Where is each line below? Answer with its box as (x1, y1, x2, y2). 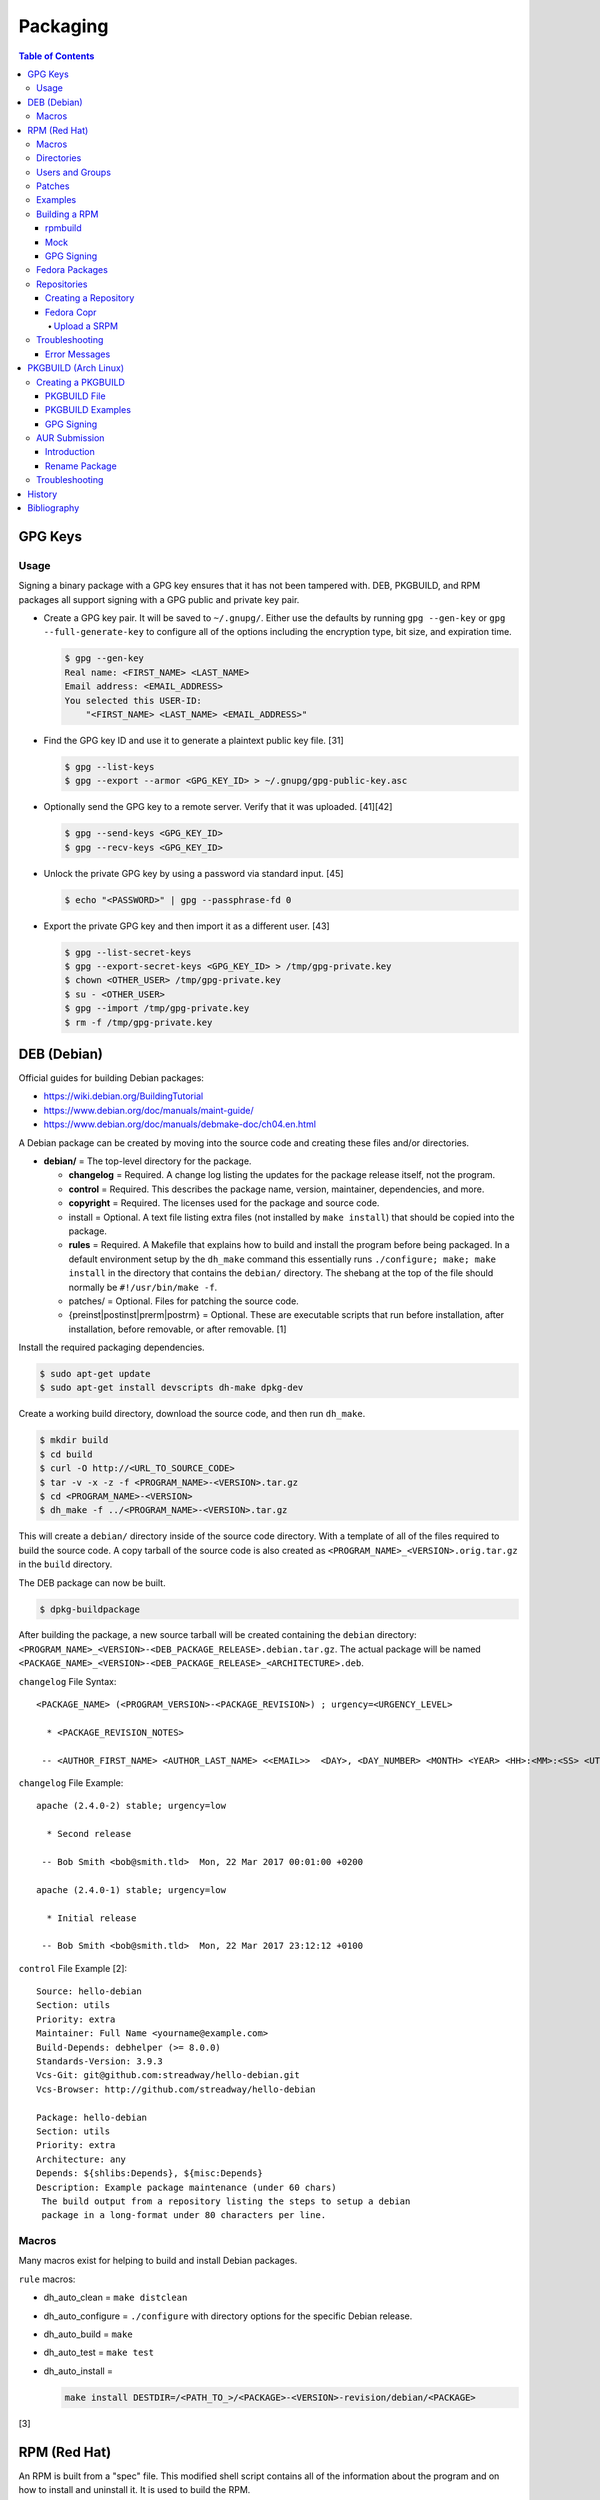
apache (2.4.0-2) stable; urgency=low (36, 1800, 227, 1812)
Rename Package (45, 460, 117, 472)
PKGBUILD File (45, 390, 106, 402)
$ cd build (39, 1448, 93, 1460)
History (27, 488, 58, 500)
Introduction (45, 446, 95, 458)
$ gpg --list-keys (64, 761, 155, 772)
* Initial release (46, 1912, 137, 1924)
